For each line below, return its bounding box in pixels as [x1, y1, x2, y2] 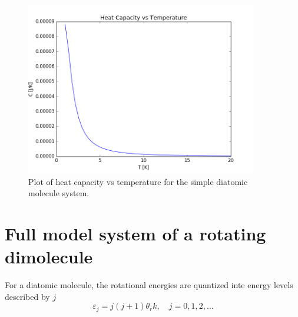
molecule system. [28, 187, 90, 199]
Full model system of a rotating [5, 222, 266, 246]
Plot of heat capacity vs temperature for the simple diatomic [28, 175, 248, 187]
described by [5, 290, 50, 302]
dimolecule [5, 245, 93, 269]
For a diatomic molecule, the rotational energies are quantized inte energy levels [5, 279, 293, 291]
